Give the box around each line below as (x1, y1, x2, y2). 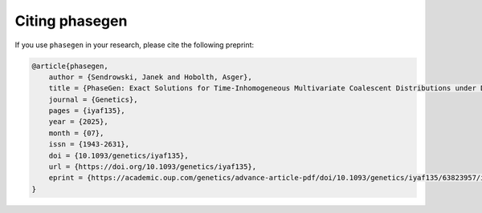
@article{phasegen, (31, 61, 108, 70)
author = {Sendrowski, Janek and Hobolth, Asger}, (48, 72, 252, 82)
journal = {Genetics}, (48, 94, 138, 104)
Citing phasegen (14, 12, 128, 30)
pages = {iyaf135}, (48, 106, 126, 115)
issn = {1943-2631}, (48, 140, 130, 149)
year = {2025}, (48, 117, 108, 127)
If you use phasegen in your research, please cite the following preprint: (14, 40, 255, 50)
